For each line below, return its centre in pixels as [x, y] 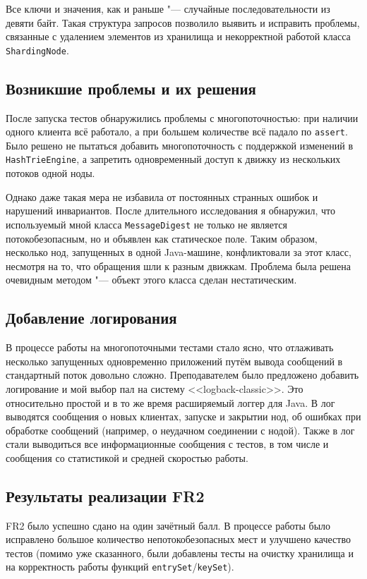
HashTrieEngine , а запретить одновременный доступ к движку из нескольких [173, 159]
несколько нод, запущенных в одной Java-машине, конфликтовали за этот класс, [179, 252]
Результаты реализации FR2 [105, 495]
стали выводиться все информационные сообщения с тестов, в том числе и [167, 444]
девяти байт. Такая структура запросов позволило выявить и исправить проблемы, [183, 22]
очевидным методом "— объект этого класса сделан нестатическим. [151, 280]
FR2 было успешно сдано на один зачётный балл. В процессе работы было [168, 525]
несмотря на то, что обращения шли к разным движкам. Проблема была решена [178, 266]
